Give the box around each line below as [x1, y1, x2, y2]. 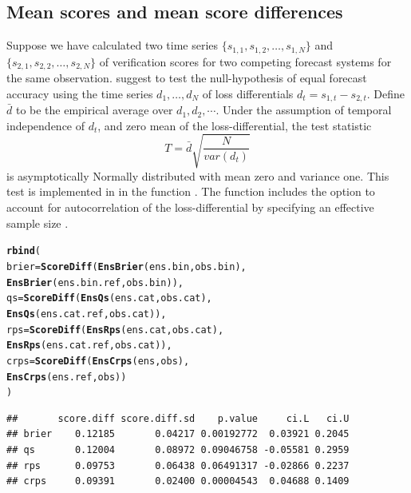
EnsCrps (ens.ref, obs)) [6, 371, 127, 383]
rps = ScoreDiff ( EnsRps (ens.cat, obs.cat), [6, 324, 224, 336]
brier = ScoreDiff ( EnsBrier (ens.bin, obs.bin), [6, 260, 247, 272]
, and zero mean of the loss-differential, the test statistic [97, 117, 372, 133]
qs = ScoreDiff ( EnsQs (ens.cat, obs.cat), [6, 292, 212, 304]
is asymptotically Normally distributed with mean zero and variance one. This [6, 167, 389, 184]
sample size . [6, 214, 69, 231]
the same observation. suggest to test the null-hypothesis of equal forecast [6, 70, 367, 86]
